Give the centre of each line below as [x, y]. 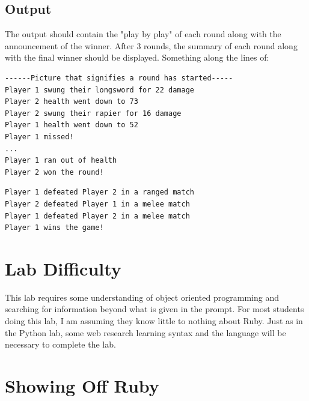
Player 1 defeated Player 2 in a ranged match [99, 192]
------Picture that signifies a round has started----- [119, 78]
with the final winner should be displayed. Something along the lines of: [137, 57]
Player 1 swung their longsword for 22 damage [99, 90]
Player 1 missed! [39, 137]
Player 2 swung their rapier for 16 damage [93, 113]
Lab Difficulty [63, 268]
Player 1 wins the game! [54, 228]
